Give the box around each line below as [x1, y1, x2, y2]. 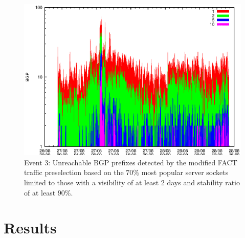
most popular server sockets [141, 167, 229, 178]
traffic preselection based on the [24, 167, 124, 178]
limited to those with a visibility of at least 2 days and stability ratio [24, 177, 240, 187]
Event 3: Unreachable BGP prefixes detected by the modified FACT [24, 157, 237, 167]
